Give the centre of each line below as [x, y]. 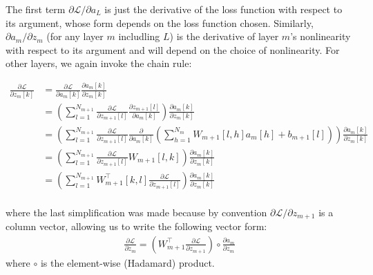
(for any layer [75, 36]
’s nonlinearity [321, 36]
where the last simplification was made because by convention [136, 212]
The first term [36, 9]
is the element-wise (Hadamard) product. [127, 262]
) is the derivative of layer [224, 36]
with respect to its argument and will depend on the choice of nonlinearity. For [173, 49]
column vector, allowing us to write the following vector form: [136, 226]
